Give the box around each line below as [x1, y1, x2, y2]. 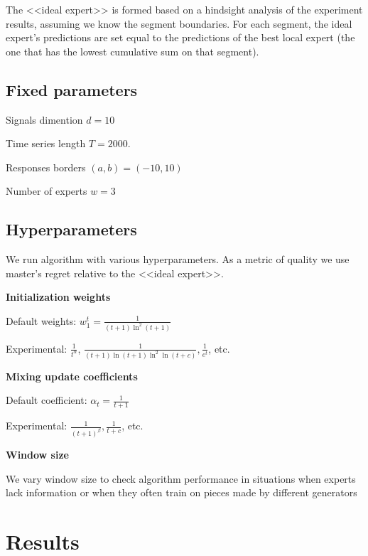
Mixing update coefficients [6, 368, 138, 383]
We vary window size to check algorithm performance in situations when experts [6, 471, 356, 486]
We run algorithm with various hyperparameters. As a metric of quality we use [6, 252, 350, 267]
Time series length [6, 136, 86, 151]
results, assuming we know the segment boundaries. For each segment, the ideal [6, 16, 352, 31]
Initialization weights [6, 289, 111, 304]
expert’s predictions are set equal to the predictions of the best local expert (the [6, 30, 355, 45]
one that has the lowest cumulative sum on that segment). [6, 43, 259, 58]
